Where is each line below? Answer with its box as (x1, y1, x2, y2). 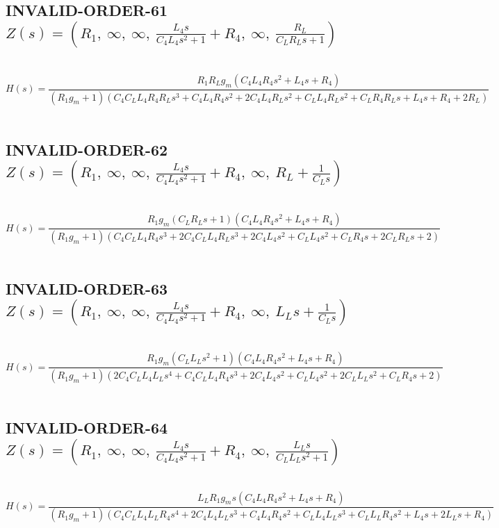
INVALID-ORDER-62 (6, 138, 168, 160)
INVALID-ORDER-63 (6, 277, 168, 299)
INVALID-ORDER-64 (6, 417, 168, 438)
